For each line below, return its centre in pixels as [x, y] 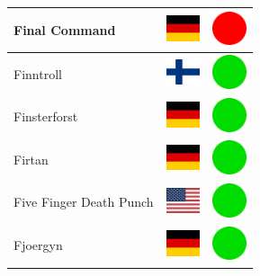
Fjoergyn [38, 245]
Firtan [31, 159]
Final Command [65, 29]
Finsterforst [46, 116]
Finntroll [38, 73]
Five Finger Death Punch [84, 202]
